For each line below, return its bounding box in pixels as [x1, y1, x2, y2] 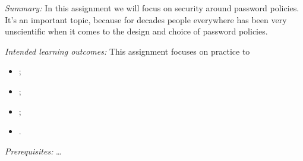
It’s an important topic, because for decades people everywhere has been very [5, 13, 287, 26]
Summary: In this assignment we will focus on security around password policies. [5, 2, 299, 14]
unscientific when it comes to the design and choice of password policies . [5, 25, 268, 37]
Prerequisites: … [5, 144, 62, 157]
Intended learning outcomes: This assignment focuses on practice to [5, 45, 250, 57]
